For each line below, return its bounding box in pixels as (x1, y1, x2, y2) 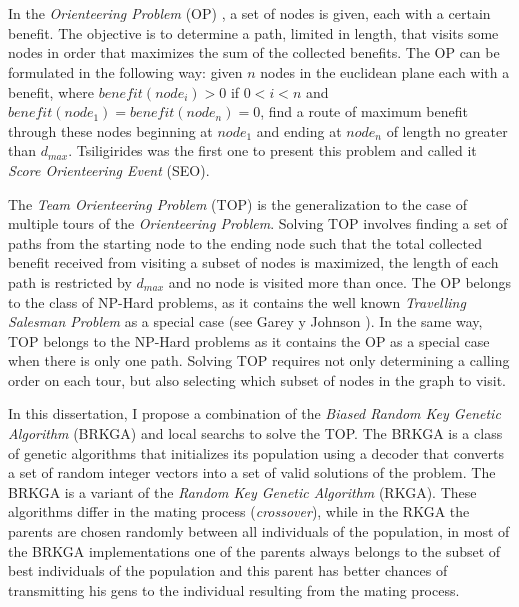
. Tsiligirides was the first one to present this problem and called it (68, 140, 477, 161)
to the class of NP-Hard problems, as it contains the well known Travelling (8, 291, 466, 312)
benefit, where (8, 81, 94, 102)
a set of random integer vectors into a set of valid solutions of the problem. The (8, 462, 496, 483)
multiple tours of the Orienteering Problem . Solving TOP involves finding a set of (8, 213, 508, 234)
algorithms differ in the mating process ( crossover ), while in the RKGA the (8, 501, 470, 522)
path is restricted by (8, 271, 132, 292)
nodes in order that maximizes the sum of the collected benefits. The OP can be (8, 42, 500, 63)
